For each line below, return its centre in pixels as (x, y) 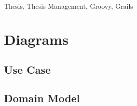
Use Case (27, 70)
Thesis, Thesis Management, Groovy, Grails (68, 6)
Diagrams (36, 39)
